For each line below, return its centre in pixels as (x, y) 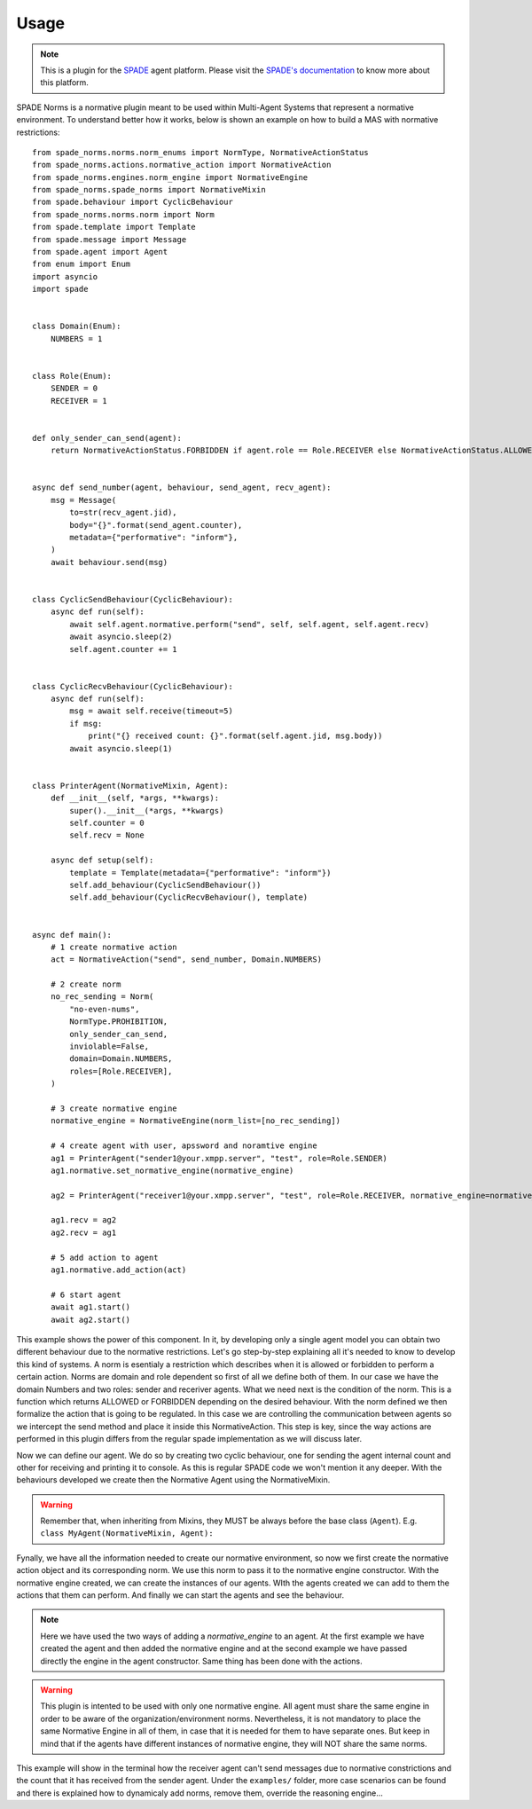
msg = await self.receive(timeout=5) (152, 711)
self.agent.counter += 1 (123, 649)
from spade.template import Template (114, 227)
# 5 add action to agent (104, 1257)
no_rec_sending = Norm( (102, 997)
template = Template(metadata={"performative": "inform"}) (200, 873)
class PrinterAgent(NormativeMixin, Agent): (131, 786)
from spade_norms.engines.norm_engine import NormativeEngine (170, 177)
